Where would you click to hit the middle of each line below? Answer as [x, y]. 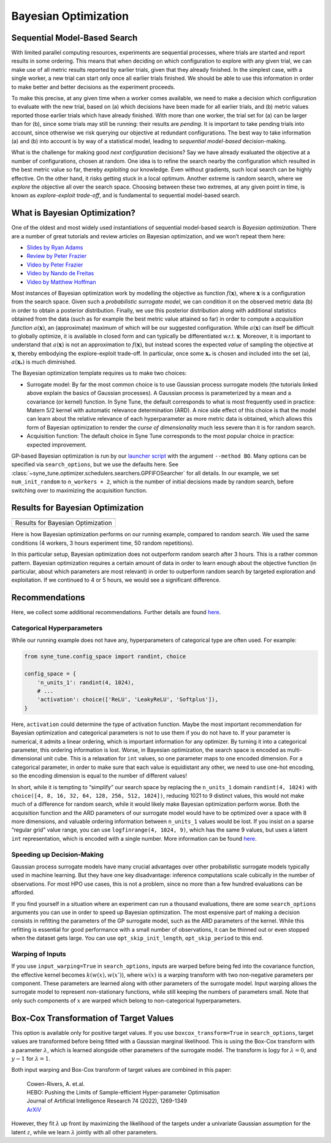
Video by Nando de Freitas [60, 273]
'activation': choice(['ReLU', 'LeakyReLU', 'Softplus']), [128, 700]
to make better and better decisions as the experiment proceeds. [93, 87]
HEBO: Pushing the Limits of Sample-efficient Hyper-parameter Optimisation [123, 1093]
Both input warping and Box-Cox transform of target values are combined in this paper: [122, 1070]
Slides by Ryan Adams [55, 248]
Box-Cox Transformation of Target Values [93, 1018]
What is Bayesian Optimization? [74, 213]
